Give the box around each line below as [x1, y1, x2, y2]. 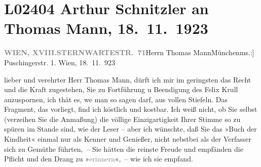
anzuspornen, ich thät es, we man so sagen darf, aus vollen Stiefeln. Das [4, 94, 228, 104]
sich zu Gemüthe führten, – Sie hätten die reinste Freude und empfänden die [4, 143, 243, 154]
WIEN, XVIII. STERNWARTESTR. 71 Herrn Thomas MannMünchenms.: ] [4, 47, 254, 58]
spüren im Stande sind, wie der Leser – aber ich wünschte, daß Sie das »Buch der [4, 123, 257, 134]
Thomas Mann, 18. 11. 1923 [4, 18, 208, 38]
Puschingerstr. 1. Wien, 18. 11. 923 [4, 57, 116, 67]
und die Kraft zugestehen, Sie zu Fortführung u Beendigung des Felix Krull [4, 84, 238, 95]
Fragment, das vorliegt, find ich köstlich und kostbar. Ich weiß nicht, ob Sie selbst [4, 104, 257, 114]
